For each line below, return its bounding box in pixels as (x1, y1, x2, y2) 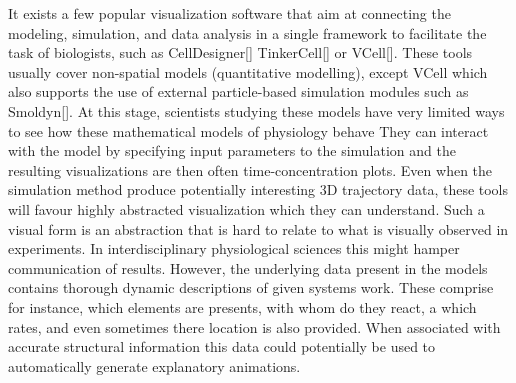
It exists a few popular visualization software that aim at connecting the (8, 3, 451, 23)
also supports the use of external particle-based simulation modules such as (8, 81, 469, 102)
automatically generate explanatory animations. (8, 355, 301, 376)
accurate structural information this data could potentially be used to (8, 336, 436, 357)
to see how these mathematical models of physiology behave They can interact (8, 120, 489, 141)
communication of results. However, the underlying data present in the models (8, 257, 488, 278)
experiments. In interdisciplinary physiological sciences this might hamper (8, 238, 460, 259)
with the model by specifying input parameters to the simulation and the (8, 140, 456, 161)
